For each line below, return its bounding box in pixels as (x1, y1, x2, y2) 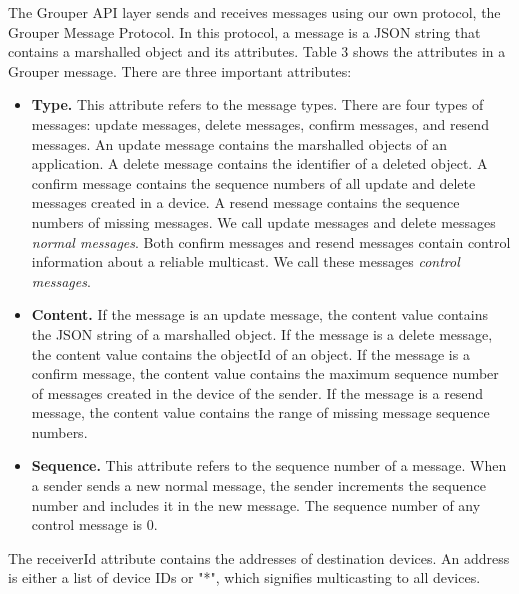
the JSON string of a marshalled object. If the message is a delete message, (31, 323, 493, 344)
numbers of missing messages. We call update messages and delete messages (31, 211, 496, 232)
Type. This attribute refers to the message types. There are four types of (31, 94, 484, 115)
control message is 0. (31, 514, 158, 535)
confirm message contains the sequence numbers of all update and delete (31, 172, 476, 193)
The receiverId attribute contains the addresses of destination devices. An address (8, 547, 510, 568)
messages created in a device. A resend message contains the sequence (31, 192, 460, 213)
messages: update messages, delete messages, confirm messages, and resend (31, 113, 489, 134)
